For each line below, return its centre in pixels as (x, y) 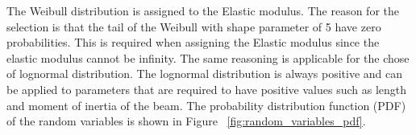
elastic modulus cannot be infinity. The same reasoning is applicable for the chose (208, 57)
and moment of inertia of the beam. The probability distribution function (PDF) (206, 105)
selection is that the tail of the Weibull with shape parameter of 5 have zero (194, 26)
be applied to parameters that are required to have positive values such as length (207, 89)
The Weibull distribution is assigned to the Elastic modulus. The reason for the (203, 10)
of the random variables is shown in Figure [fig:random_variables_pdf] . (186, 121)
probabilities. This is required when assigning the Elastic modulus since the (193, 42)
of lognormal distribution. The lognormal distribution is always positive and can (204, 74)
